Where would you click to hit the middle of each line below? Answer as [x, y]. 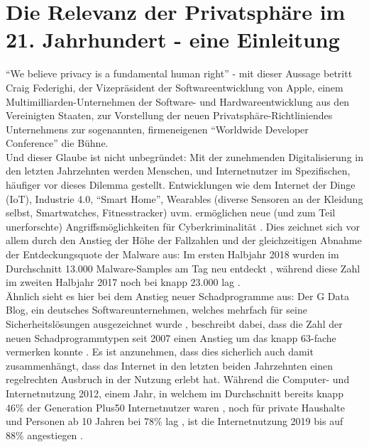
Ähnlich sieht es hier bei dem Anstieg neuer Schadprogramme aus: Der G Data [177, 296]
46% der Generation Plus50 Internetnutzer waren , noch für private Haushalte [175, 407]
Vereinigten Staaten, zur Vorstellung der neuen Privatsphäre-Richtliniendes [169, 115]
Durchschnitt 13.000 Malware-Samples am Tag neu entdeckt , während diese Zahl [183, 268]
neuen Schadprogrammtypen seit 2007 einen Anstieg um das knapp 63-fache [171, 337]
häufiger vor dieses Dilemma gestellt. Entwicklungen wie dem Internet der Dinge [181, 185]
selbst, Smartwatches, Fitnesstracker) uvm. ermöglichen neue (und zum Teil [171, 213]
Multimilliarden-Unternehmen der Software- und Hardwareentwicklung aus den [178, 101]
